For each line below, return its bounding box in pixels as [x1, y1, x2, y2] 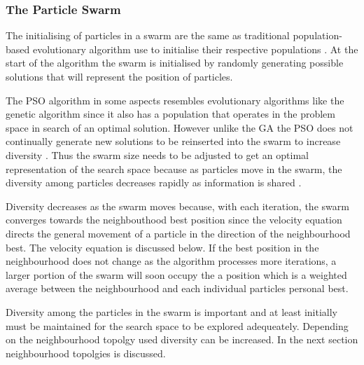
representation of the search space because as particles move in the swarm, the [6, 161, 342, 176]
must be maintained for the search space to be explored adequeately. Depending [6, 318, 349, 333]
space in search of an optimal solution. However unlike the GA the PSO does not [6, 120, 353, 135]
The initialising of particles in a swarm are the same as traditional [6, 28, 290, 43]
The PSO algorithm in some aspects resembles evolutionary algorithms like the [6, 92, 344, 107]
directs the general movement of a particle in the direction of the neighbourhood [6, 226, 351, 240]
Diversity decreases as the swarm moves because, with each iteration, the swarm [6, 198, 349, 213]
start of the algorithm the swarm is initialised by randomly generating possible [6, 55, 344, 70]
